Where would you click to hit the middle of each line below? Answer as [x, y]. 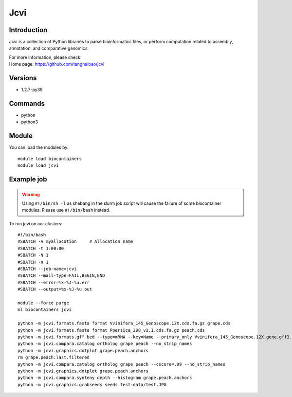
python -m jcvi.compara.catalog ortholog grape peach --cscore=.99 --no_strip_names [122, 364]
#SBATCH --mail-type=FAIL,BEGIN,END [61, 276]
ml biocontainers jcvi [45, 310]
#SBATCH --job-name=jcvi [47, 269]
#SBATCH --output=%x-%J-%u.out [55, 289]
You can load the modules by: [39, 147]
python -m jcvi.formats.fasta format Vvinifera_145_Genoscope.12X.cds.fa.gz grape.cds [124, 323]
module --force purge [43, 303]
